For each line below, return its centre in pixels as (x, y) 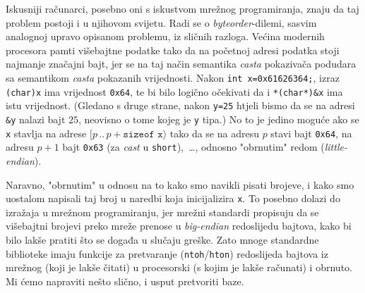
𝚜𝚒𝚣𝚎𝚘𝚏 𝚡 (143, 134)
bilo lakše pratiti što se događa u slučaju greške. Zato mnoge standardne (162, 239)
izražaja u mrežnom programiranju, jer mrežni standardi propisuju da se (162, 212)
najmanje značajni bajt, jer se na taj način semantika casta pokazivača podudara (181, 64)
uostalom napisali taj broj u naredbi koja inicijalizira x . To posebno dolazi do (173, 198)
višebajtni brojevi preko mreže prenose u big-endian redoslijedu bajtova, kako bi (179, 226)
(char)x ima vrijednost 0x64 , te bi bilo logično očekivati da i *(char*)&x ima (174, 91)
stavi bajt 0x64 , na (311, 133)
